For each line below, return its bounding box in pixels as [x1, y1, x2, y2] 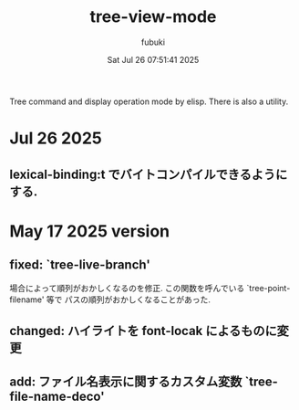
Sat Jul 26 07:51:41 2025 [107, 54, 200, 65]
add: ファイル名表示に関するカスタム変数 [9, 374, 242, 390]
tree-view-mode [89, 6, 217, 27]
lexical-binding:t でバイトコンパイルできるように [9, 166, 288, 182]
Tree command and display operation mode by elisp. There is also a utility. [9, 96, 289, 107]
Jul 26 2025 [9, 128, 103, 149]
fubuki [140, 37, 166, 47]
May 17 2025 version [9, 221, 170, 241]
